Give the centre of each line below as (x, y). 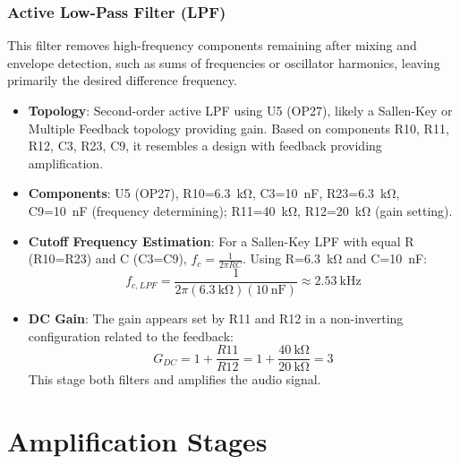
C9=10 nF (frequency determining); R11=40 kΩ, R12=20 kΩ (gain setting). (240, 210)
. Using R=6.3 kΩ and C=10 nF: (335, 258)
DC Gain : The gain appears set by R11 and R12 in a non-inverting (216, 318)
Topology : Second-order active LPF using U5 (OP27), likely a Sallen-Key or (240, 110)
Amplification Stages (137, 441)
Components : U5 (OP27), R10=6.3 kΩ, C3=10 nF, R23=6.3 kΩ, (214, 193)
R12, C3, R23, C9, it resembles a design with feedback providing (205, 146)
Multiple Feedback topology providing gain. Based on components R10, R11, (239, 128)
